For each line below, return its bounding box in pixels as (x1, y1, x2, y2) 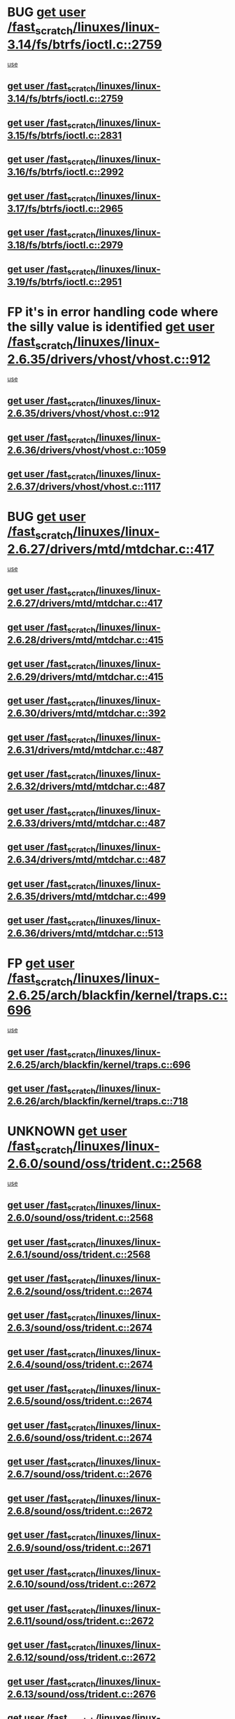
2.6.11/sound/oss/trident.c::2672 (7, 1614, 154, 1627)
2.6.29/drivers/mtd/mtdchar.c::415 (7, 670, 164, 682)
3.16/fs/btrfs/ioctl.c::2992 (7, 166, 124, 178)
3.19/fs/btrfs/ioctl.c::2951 (7, 276, 122, 288)
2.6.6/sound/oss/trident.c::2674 (7, 1431, 152, 1443)
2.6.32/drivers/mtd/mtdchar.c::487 (7, 781, 166, 793)
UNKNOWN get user (7, 1124, 127, 1140)
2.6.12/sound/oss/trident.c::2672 (7, 1652, 156, 1664)
